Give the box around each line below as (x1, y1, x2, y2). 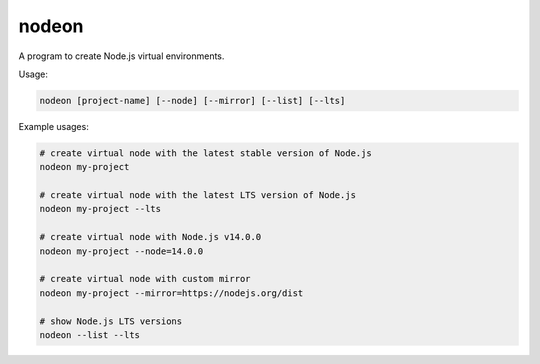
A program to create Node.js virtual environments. (18, 50, 225, 62)
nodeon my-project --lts (39, 203, 162, 215)
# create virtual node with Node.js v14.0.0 (39, 231, 262, 243)
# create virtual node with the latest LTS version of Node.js (39, 190, 357, 201)
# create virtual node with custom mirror (39, 273, 251, 285)
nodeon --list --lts (39, 329, 140, 340)
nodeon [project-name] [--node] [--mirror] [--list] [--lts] (39, 95, 346, 106)
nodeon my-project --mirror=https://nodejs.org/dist (39, 287, 304, 299)
